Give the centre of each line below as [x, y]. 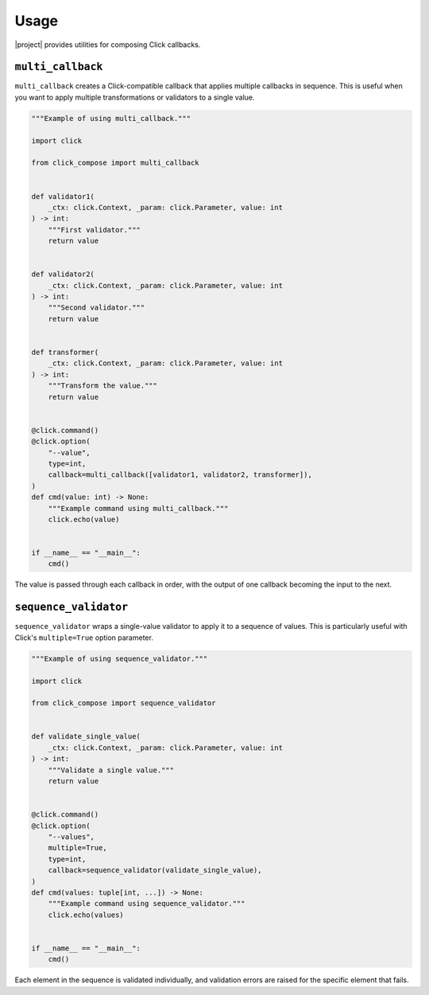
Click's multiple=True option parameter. [84, 638]
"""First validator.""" [94, 230]
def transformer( [65, 353]
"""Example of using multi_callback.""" [111, 118]
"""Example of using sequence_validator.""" [120, 658]
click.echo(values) [86, 915]
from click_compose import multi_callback [115, 163]
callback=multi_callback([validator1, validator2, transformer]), [180, 475]
